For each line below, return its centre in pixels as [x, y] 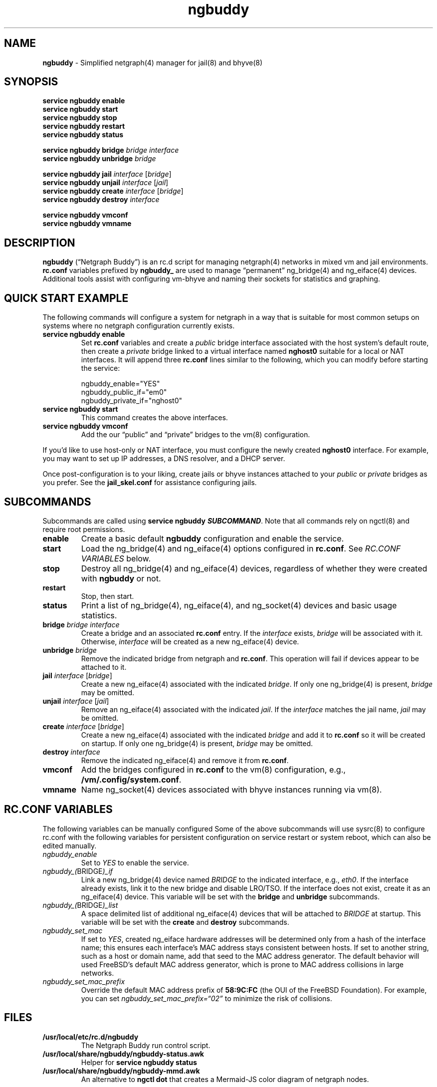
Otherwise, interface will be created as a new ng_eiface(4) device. [190, 641]
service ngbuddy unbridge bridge [99, 159]
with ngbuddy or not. [121, 578]
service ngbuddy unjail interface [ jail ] [106, 183]
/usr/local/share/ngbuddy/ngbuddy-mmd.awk [121, 1071]
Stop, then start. [108, 596]
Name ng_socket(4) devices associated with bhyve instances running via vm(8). [231, 789]
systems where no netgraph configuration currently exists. [139, 326]
